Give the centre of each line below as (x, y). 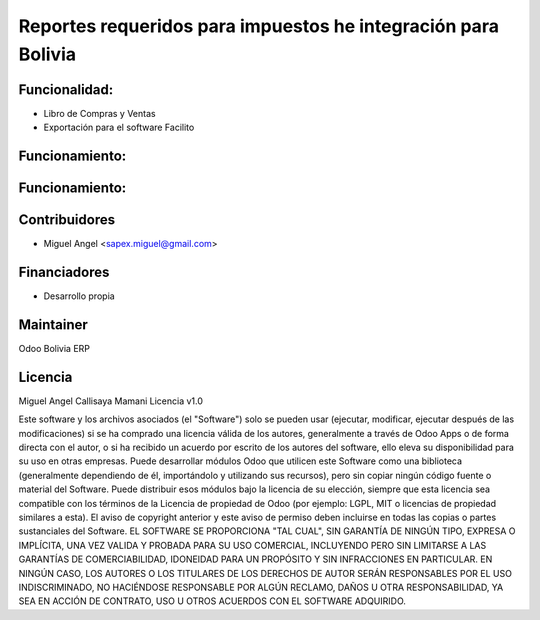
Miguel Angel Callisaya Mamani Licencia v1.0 (111, 401)
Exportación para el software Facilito (119, 127)
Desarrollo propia (79, 296)
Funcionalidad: (66, 89)
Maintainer (53, 324)
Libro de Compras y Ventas (99, 113)
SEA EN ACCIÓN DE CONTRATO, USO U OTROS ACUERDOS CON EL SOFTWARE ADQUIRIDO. (212, 601)
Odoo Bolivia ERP (54, 348)
